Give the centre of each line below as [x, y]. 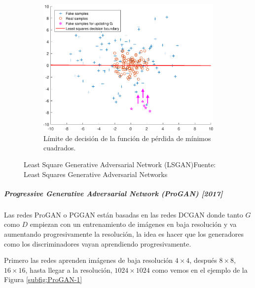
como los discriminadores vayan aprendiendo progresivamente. [98, 243]
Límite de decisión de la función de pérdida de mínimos [127, 138]
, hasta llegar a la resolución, [69, 270]
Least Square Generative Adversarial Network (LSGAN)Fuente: [120, 164]
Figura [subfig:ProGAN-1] [43, 279]
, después [203, 260]
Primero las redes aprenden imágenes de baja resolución [89, 260]
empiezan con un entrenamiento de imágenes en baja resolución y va [133, 224]
